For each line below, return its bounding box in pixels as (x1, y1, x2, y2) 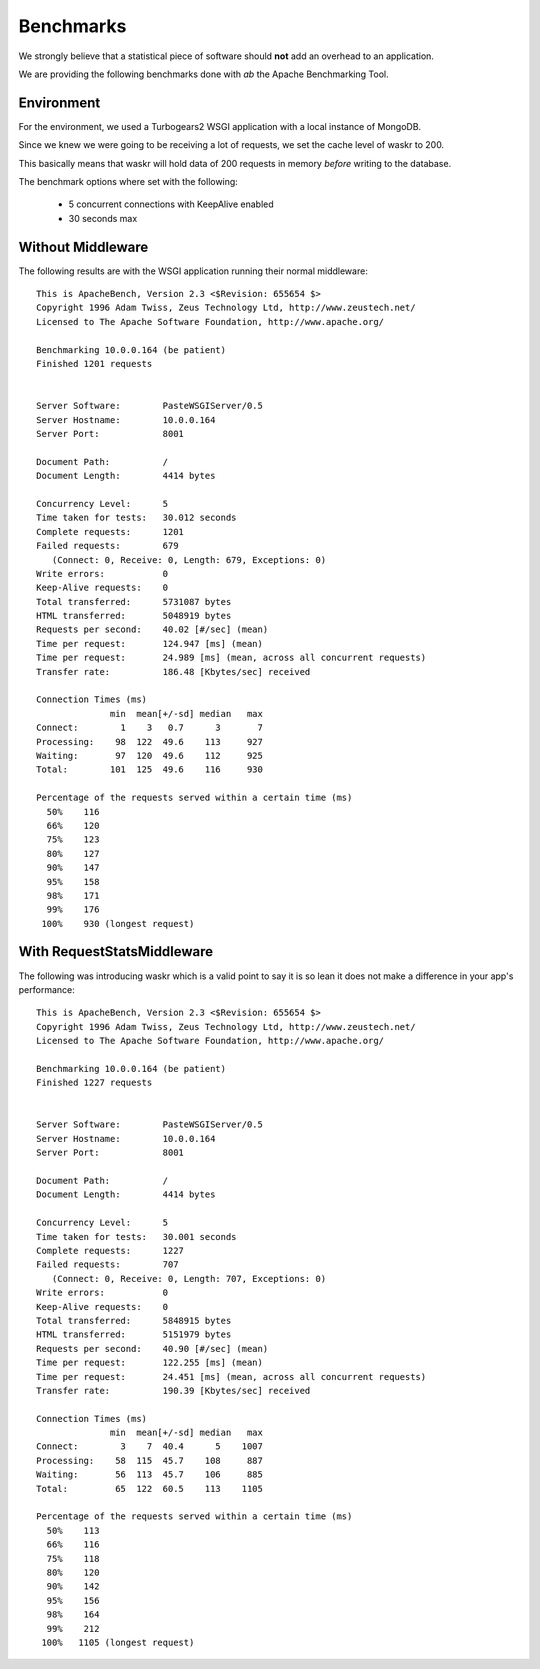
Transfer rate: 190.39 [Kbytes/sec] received (36, 1385, 311, 1396)
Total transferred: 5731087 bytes (36, 596, 232, 607)
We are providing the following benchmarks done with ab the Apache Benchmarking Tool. (18, 68, 389, 80)
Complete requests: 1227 (36, 1245, 185, 1256)
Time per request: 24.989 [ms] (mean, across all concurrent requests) (36, 652, 427, 664)
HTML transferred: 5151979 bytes (36, 1329, 232, 1340)
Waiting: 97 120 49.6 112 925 (36, 750, 264, 761)
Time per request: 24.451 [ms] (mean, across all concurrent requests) (36, 1371, 427, 1382)
